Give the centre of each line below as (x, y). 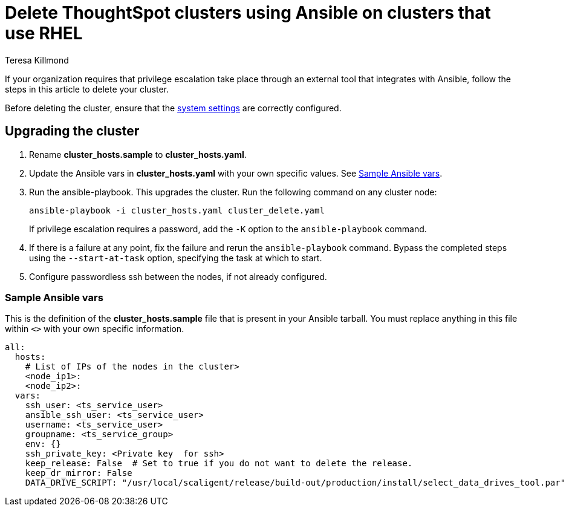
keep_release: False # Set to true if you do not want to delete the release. (219, 464)
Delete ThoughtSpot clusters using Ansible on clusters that (248, 13)
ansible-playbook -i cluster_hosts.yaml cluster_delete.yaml (177, 210)
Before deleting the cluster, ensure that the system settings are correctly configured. (173, 108)
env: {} (43, 444)
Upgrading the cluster (72, 131)
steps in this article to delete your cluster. (87, 89)
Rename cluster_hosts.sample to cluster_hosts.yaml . (138, 154)
